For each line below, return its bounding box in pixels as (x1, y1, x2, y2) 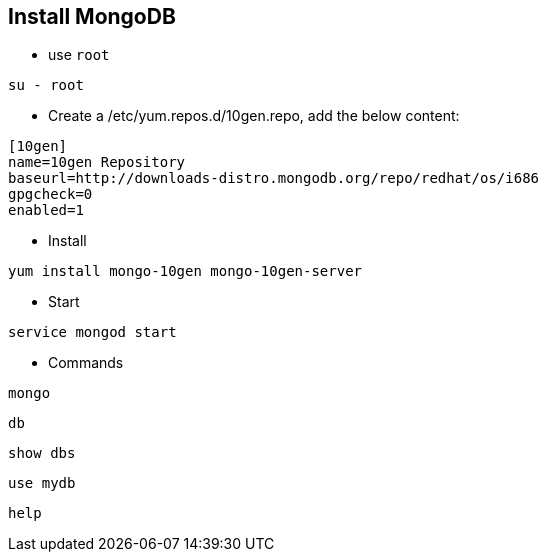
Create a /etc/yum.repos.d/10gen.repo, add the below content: (48, 107, 460, 125)
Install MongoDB (8, 4, 176, 29)
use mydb (8, 475, 76, 492)
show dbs (8, 445, 76, 462)
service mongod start (8, 324, 177, 341)
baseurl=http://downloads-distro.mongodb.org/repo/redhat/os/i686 (8, 170, 540, 187)
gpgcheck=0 (8, 186, 93, 203)
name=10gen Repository (8, 154, 186, 171)
